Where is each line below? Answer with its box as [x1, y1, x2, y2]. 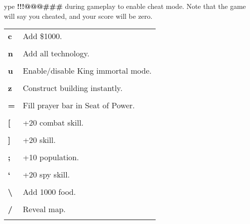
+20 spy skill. [23, 169, 70, 180]
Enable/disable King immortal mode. [23, 65, 152, 77]
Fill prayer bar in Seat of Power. [23, 99, 135, 111]
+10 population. [23, 151, 79, 163]
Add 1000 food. [23, 186, 76, 198]
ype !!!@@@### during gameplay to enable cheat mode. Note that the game [4, 1, 246, 11]
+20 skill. [23, 134, 56, 146]
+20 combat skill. [23, 117, 84, 129]
